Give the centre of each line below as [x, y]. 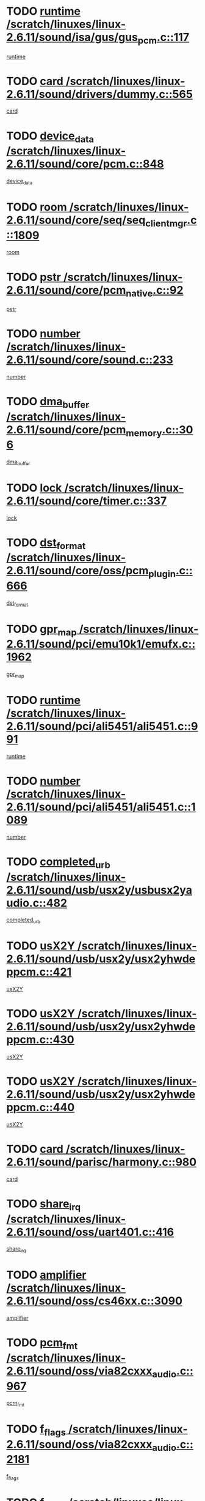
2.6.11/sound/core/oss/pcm [77, 571]
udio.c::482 [37, 903]
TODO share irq [44, 1205]
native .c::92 [155, 291]
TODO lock [34, 488]
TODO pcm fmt [42, 1344]
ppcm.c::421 [39, 972]
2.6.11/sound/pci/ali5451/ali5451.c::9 [102, 726]
